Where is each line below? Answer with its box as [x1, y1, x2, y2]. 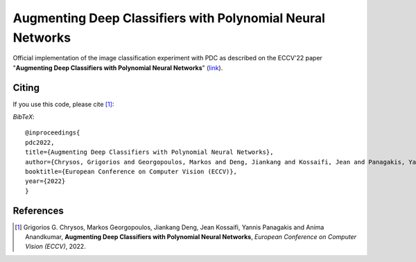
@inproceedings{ [25, 129, 80, 137]
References [12, 204, 64, 216]
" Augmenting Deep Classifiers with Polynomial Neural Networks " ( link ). [12, 63, 223, 72]
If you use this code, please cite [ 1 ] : [12, 100, 114, 108]
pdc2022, [25, 139, 55, 146]
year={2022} [25, 177, 66, 185]
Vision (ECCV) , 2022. [25, 243, 86, 251]
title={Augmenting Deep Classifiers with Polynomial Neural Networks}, [25, 148, 274, 156]
